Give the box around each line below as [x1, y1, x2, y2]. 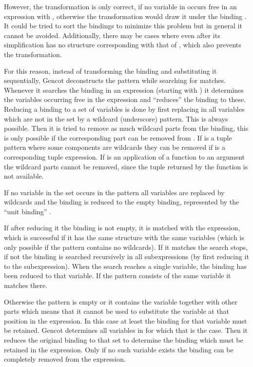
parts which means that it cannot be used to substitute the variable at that [4, 306, 230, 316]
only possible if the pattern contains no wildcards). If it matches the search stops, [4, 242, 248, 252]
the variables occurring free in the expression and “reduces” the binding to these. [4, 94, 246, 104]
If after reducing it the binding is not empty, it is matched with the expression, [4, 223, 240, 233]
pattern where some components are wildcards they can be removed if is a [4, 142, 225, 152]
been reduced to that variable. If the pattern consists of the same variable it [4, 270, 231, 281]
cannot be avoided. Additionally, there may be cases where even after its [4, 30, 220, 40]
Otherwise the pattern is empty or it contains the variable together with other [4, 296, 237, 306]
